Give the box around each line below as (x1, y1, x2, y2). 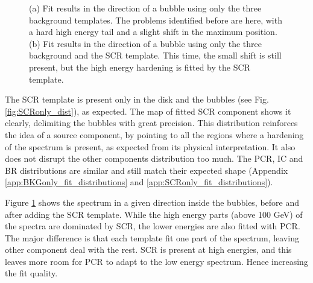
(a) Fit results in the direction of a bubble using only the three (29, 2, 262, 14)
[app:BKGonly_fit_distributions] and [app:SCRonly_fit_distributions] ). (5, 176, 273, 188)
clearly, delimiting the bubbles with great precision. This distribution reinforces (5, 116, 298, 129)
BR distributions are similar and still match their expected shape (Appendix (5, 164, 288, 176)
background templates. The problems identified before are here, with (29, 13, 282, 26)
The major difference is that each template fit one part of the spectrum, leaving (5, 231, 299, 244)
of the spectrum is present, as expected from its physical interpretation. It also (5, 140, 296, 153)
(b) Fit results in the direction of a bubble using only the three (29, 37, 262, 49)
